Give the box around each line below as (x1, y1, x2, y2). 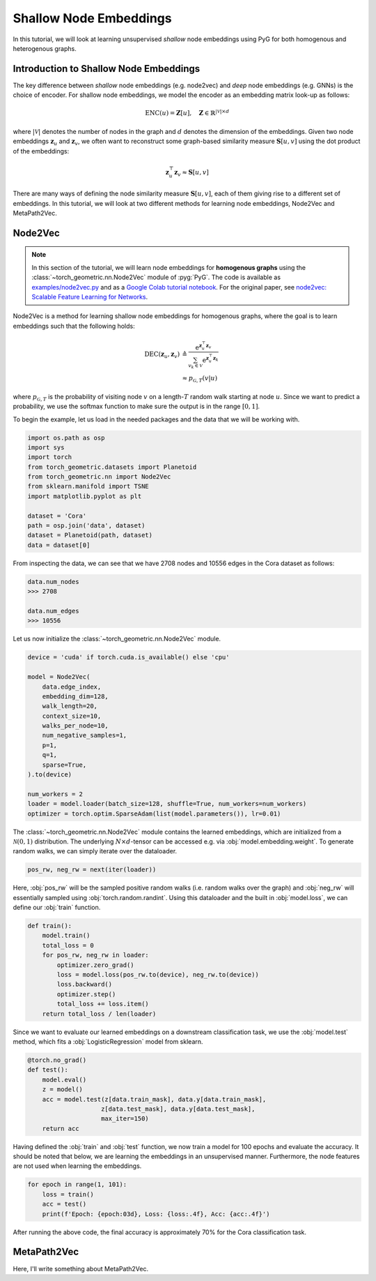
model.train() (42, 931, 91, 940)
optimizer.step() (56, 990, 116, 998)
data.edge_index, (42, 682, 102, 691)
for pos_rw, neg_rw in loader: (42, 951, 149, 959)
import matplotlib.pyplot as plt (27, 492, 142, 500)
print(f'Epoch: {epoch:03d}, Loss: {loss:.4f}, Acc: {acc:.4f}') (42, 1210, 270, 1218)
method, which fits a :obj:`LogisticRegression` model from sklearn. (13, 1037, 203, 1046)
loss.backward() (56, 980, 113, 989)
